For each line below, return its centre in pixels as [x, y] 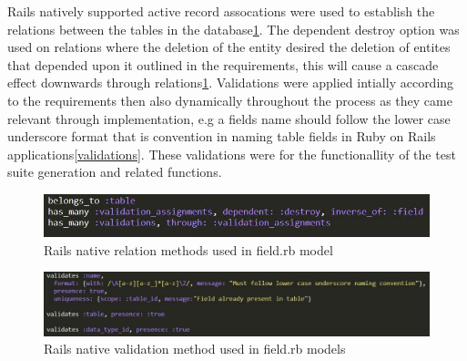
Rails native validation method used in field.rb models [195, 349]
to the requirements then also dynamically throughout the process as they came [230, 100]
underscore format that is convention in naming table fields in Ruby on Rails [222, 136]
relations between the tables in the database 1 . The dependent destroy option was [233, 29]
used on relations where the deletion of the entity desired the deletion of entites [229, 47]
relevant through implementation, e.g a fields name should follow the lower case [229, 118]
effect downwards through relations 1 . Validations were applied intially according [231, 83]
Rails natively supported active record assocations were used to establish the [221, 11]
